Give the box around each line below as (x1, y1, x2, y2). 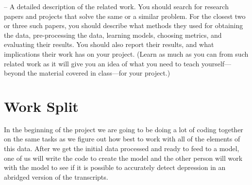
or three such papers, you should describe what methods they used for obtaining (4, 20, 243, 31)
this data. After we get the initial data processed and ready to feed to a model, (4, 143, 239, 154)
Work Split (4, 96, 79, 116)
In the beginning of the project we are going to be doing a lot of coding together (4, 124, 243, 134)
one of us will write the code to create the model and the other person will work (4, 153, 243, 163)
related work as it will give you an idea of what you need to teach (4, 58, 200, 68)
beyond (4, 68, 25, 78)
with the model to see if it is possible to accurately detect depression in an (4, 162, 226, 172)
